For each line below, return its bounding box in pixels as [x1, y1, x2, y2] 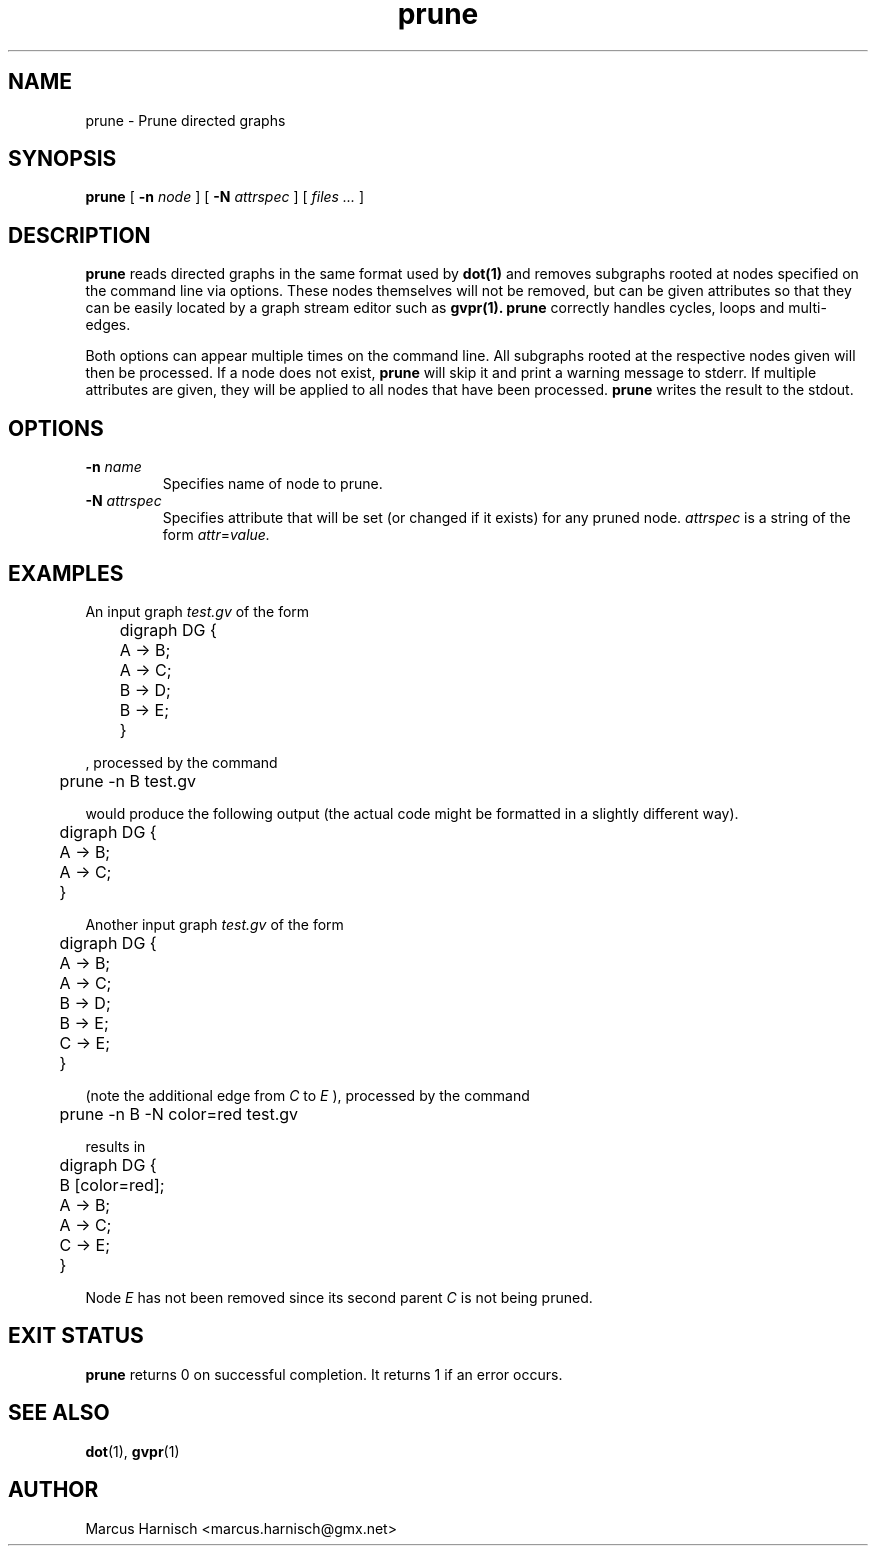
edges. [85, 316, 131, 334]
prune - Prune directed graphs [85, 111, 286, 129]
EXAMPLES [8, 560, 124, 586]
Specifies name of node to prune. [162, 475, 383, 493]
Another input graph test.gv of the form [85, 915, 344, 933]
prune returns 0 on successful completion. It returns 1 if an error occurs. [85, 1365, 563, 1383]
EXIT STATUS [8, 1323, 144, 1349]
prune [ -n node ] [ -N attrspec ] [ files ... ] [85, 188, 365, 206]
